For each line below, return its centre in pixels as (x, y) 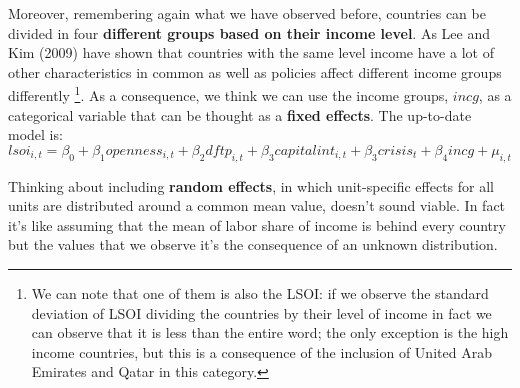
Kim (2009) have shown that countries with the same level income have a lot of (251, 52)
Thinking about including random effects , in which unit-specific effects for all (251, 185)
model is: (35, 134)
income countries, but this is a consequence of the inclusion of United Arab (261, 351)
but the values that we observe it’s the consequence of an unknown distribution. (253, 244)
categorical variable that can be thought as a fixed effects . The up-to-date (240, 114)
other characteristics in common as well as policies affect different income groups (255, 71)
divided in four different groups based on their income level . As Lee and (249, 32)
